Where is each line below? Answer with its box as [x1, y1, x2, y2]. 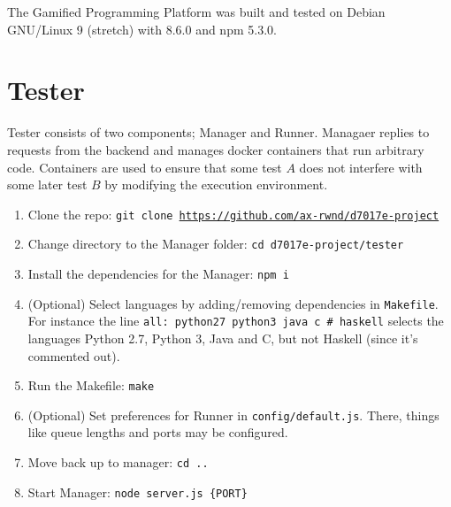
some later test [7, 175, 88, 194]
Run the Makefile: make [27, 376, 155, 395]
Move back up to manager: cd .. [27, 453, 209, 472]
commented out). [27, 346, 120, 365]
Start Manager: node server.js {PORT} [27, 482, 248, 501]
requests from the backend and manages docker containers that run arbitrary [7, 140, 424, 158]
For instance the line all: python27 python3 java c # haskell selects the [27, 311, 444, 330]
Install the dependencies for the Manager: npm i [27, 265, 289, 282]
